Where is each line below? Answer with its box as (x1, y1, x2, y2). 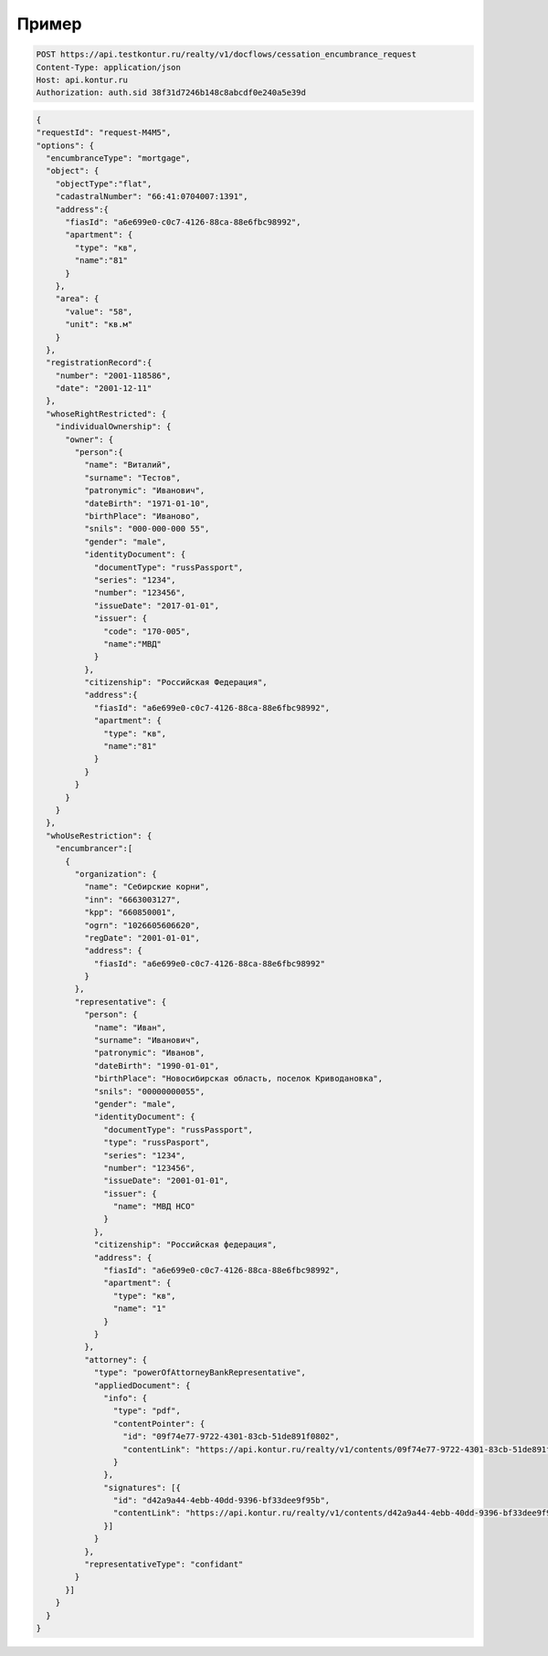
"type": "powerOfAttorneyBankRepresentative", (93, 1367, 306, 1378)
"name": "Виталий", (83, 459, 172, 470)
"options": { (36, 140, 95, 151)
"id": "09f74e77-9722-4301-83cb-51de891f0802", (122, 1431, 340, 1442)
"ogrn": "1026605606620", (83, 920, 201, 931)
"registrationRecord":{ (46, 357, 153, 368)
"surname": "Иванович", (93, 1035, 201, 1046)
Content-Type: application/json (36, 62, 182, 72)
